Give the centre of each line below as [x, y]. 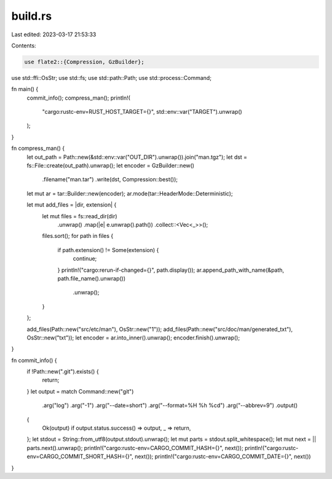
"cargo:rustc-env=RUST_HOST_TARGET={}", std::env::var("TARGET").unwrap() [142, 112]
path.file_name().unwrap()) [92, 278]
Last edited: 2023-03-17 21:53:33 [54, 34]
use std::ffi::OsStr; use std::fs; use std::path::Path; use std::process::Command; [112, 77]
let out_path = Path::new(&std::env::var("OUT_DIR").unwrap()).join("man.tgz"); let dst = [137, 157]
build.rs [32, 16]
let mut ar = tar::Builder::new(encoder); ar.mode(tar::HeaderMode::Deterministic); [130, 193]
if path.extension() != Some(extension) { [108, 250]
